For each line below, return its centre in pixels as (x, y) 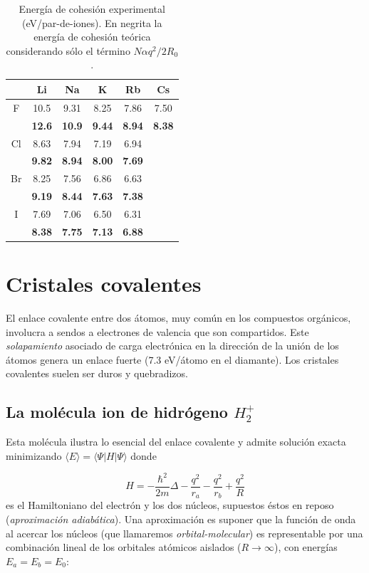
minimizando (34, 455)
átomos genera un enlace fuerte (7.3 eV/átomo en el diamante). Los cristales (172, 359)
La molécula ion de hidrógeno (117, 412)
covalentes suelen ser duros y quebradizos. (97, 373)
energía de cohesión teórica (92, 37)
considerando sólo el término (68, 50)
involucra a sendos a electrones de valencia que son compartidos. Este (157, 331)
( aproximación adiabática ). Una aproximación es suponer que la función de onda (181, 519)
